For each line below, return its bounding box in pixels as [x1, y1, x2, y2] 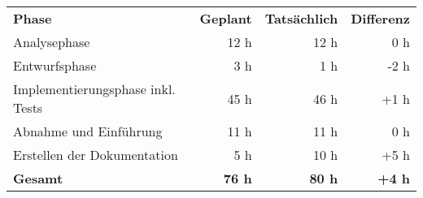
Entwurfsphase [13, 56, 97, 75]
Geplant [199, 9, 252, 28]
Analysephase [13, 32, 90, 51]
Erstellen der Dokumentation [13, 145, 178, 164]
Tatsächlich [264, 9, 338, 28]
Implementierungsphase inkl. [13, 80, 176, 98]
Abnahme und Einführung [13, 122, 163, 140]
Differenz [351, 9, 410, 28]
